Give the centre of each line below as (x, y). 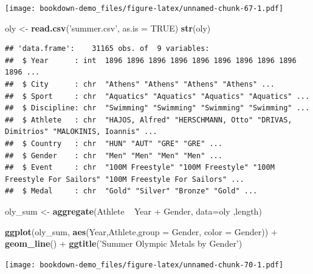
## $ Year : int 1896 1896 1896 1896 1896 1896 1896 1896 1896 (151, 60)
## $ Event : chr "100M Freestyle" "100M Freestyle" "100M (140, 168)
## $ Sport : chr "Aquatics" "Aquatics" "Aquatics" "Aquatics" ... (157, 96)
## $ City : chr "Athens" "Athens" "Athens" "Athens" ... (140, 85)
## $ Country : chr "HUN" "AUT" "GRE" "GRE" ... (114, 144)
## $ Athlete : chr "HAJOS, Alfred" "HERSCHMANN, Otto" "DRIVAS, (149, 120)
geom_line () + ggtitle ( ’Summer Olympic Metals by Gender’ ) (124, 243)
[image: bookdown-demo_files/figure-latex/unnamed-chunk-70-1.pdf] (144, 265)
